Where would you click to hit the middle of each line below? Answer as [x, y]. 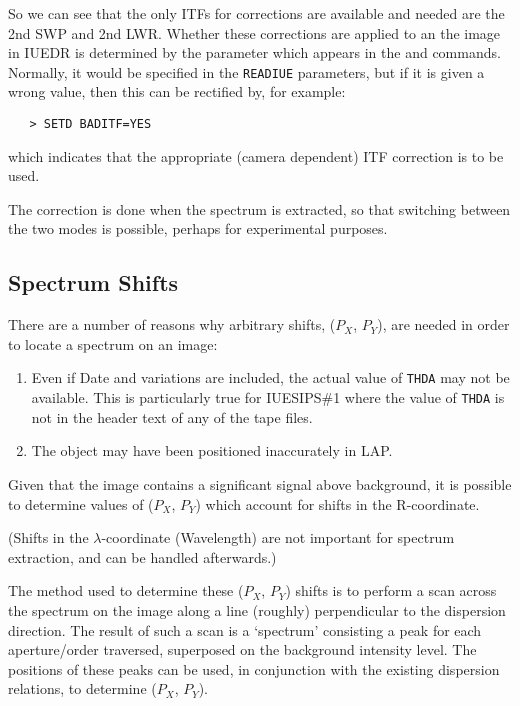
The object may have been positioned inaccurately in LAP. [212, 450]
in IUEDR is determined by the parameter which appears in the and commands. [254, 52]
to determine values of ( [81, 503]
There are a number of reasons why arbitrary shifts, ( [172, 324]
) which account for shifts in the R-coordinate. [337, 503]
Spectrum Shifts [93, 282]
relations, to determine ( [82, 688]
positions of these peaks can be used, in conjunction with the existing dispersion [254, 668]
